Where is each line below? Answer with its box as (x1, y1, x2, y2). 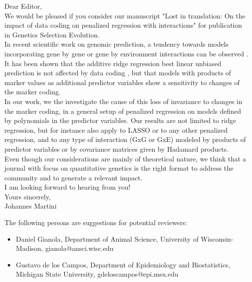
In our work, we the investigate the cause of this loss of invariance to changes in (4, 96, 242, 106)
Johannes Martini (4, 201, 57, 211)
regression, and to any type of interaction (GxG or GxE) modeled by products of (4, 134, 246, 144)
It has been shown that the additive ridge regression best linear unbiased (4, 58, 221, 68)
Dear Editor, (4, 1, 42, 11)
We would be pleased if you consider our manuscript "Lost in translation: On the (4, 10, 246, 20)
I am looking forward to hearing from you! (4, 182, 131, 192)
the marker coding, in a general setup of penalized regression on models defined (4, 106, 241, 116)
